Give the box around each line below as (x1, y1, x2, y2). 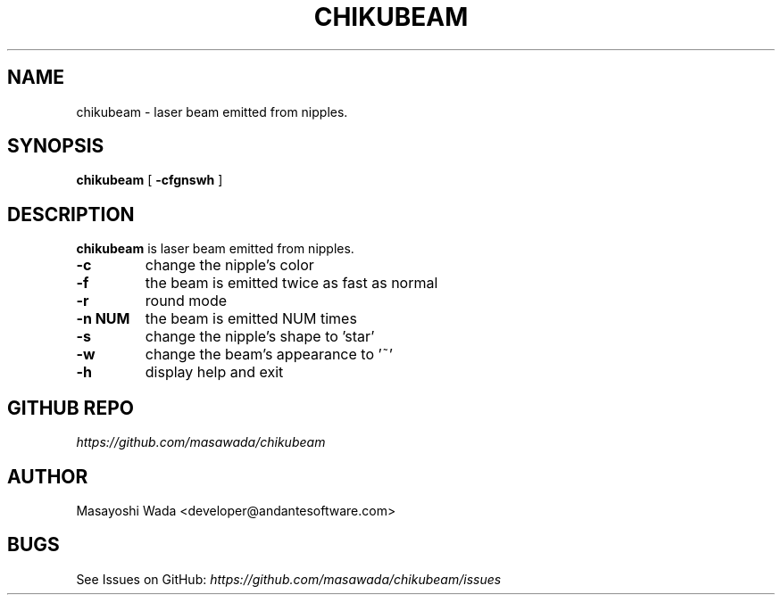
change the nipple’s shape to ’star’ (145, 327, 375, 346)
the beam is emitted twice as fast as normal (145, 274, 438, 293)
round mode (145, 292, 228, 310)
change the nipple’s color (145, 256, 314, 275)
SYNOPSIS (7, 135, 104, 158)
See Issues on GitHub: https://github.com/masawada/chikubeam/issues (76, 571, 502, 587)
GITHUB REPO (7, 396, 134, 419)
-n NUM (76, 309, 130, 328)
